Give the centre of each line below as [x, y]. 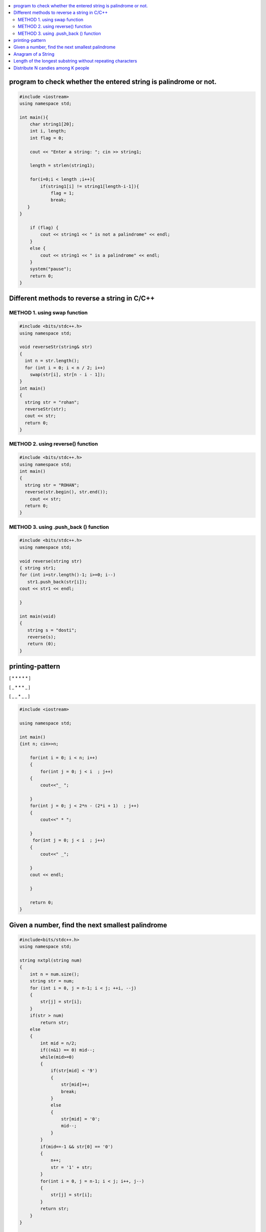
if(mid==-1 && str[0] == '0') [77, 1146]
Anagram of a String [34, 54]
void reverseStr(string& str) [56, 347]
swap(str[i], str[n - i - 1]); [67, 374]
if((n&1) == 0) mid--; [68, 1050]
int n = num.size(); [55, 974]
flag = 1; [62, 193]
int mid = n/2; [59, 1043]
